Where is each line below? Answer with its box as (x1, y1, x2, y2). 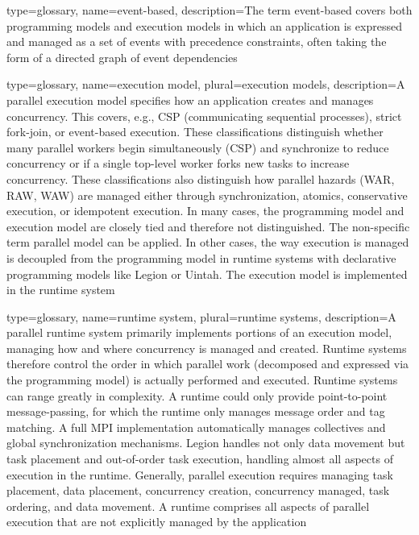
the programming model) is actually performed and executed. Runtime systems (6, 371, 398, 388)
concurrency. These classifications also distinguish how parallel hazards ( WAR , (6, 170, 395, 187)
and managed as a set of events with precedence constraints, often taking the (6, 33, 387, 50)
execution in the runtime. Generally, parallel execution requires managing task (6, 466, 393, 483)
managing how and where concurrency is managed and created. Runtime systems (6, 339, 407, 356)
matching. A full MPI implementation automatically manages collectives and (6, 418, 386, 435)
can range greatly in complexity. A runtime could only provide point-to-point (6, 387, 388, 404)
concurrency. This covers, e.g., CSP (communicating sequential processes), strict (6, 107, 402, 124)
